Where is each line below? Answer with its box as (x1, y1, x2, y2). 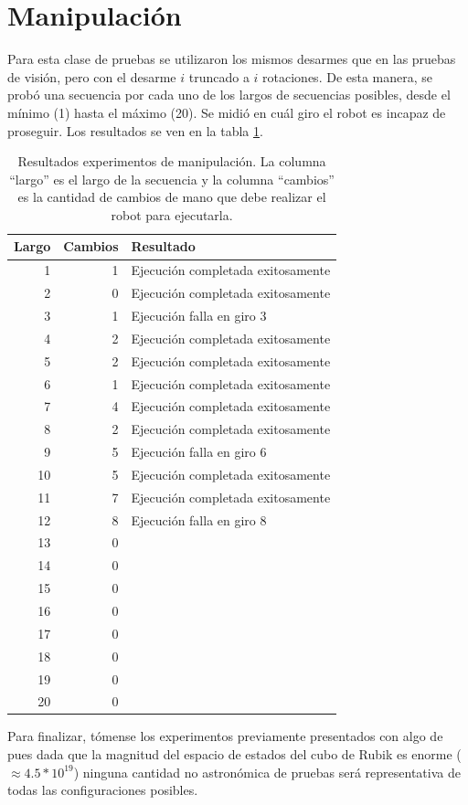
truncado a (188, 67, 250, 86)
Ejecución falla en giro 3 (131, 306, 267, 324)
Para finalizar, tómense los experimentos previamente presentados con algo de (7, 726, 443, 746)
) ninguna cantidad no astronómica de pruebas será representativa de (73, 762, 461, 781)
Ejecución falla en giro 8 (131, 510, 267, 529)
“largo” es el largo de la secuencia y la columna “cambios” (9, 169, 335, 188)
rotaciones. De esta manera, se (262, 67, 433, 86)
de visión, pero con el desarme (7, 67, 176, 86)
